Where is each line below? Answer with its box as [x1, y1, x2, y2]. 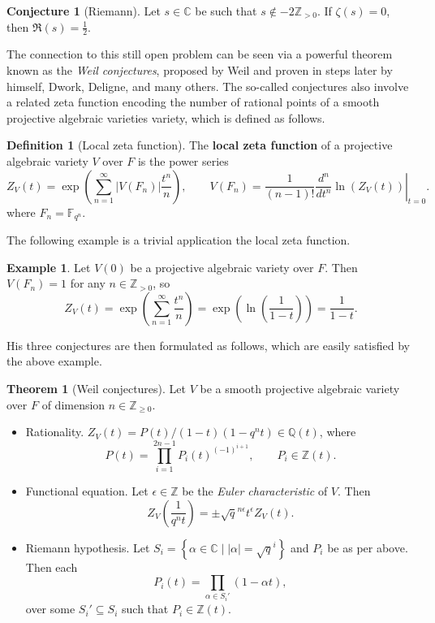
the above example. [6, 353, 102, 370]
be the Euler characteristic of [182, 482, 328, 499]
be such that [195, 2, 257, 19]
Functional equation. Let [25, 482, 149, 499]
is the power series [137, 152, 229, 169]
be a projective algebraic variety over [130, 258, 314, 275]
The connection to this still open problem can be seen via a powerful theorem [6, 45, 393, 63]
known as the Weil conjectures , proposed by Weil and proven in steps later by [6, 62, 393, 79]
